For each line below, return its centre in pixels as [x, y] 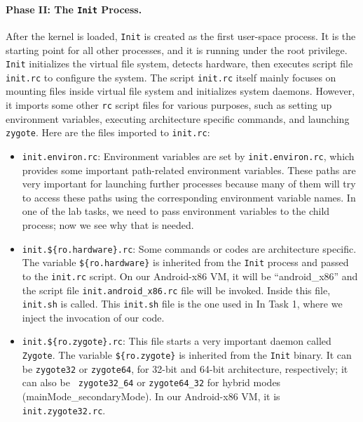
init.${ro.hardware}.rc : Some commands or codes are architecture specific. [189, 248]
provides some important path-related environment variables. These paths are [189, 170]
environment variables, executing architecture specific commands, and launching [178, 118]
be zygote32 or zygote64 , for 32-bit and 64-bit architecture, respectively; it [185, 368]
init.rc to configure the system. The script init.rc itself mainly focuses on [171, 77]
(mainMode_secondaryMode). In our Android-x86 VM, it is [151, 396]
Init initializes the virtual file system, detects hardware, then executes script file [179, 64]
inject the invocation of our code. [93, 317]
